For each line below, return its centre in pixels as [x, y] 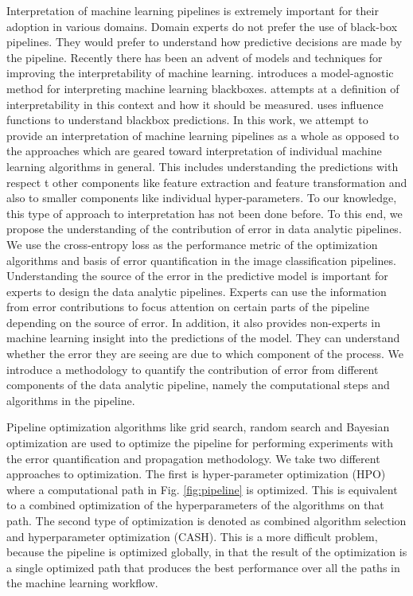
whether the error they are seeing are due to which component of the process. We [205, 354]
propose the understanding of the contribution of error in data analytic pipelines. [204, 229]
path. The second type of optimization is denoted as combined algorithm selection [206, 520]
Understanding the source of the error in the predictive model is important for [197, 276]
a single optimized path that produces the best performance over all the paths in [203, 567]
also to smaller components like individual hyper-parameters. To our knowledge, [202, 198]
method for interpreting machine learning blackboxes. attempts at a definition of [203, 88]
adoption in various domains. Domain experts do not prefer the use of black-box [202, 26]
